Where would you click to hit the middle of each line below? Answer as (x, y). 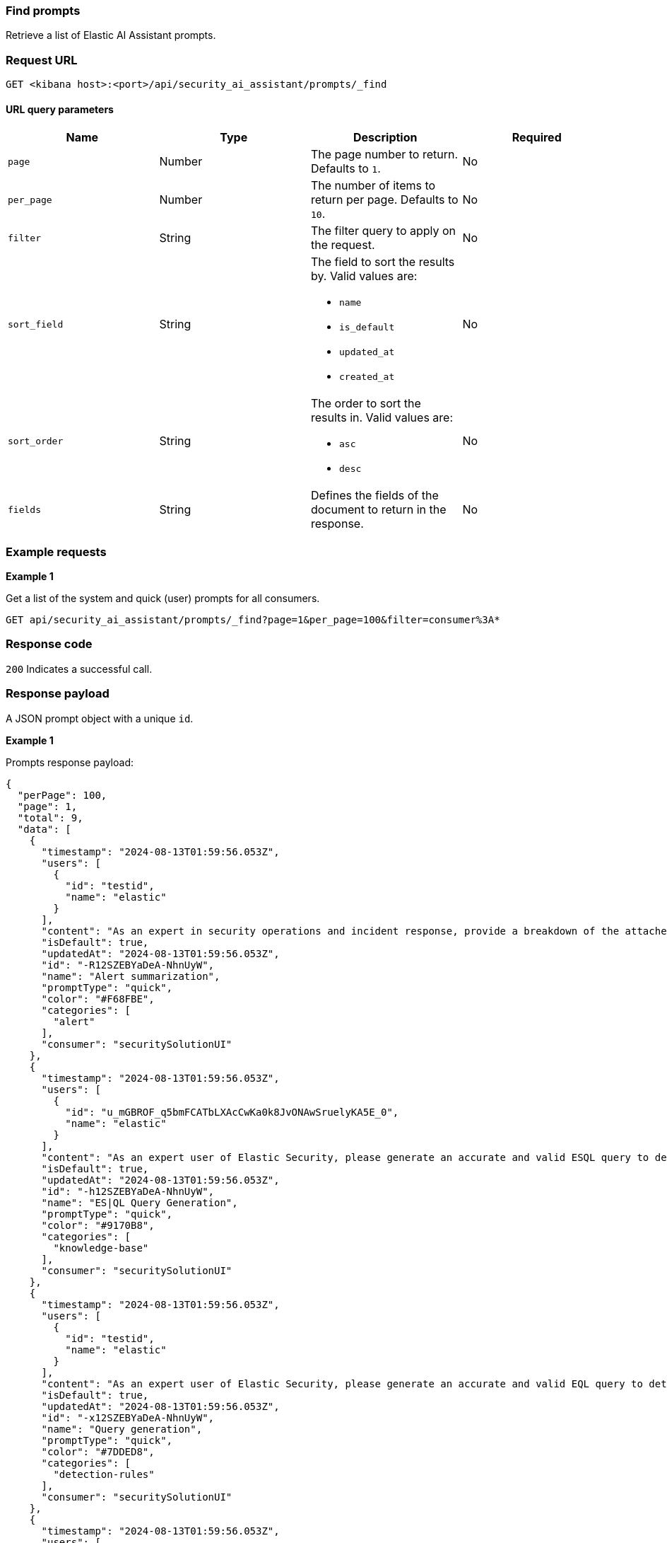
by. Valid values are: (364, 276)
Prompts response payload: (70, 762)
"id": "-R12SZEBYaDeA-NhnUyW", (128, 965)
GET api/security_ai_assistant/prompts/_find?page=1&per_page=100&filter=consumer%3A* (253, 620)
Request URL (42, 60)
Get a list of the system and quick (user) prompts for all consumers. (163, 599)
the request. (343, 245)
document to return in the (379, 510)
